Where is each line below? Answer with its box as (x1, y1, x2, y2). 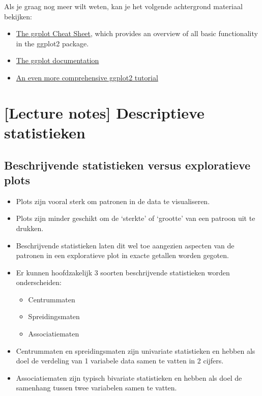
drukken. (16, 222, 44, 233)
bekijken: (4, 11, 32, 21)
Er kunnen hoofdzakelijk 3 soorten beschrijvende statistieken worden (16, 267, 230, 277)
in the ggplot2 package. (16, 38, 89, 48)
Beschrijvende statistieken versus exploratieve (4, 157, 251, 173)
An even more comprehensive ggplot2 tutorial (16, 72, 158, 82)
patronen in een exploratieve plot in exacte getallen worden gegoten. (16, 250, 229, 261)
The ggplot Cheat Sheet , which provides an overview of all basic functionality (16, 28, 258, 39)
